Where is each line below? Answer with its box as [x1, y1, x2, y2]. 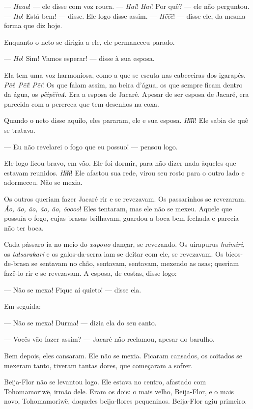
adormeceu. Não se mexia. [4, 177, 83, 187]
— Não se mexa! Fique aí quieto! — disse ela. [4, 284, 141, 294]
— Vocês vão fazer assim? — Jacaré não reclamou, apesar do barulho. [4, 334, 215, 344]
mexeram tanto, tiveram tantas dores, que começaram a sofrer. [4, 360, 193, 370]
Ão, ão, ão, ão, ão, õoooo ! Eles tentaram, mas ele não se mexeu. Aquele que [4, 203, 232, 213]
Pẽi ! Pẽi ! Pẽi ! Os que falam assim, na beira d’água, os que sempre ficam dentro [4, 79, 243, 89]
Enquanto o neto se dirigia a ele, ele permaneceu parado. [4, 36, 175, 47]
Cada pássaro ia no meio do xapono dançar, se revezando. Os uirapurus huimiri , [4, 239, 245, 249]
